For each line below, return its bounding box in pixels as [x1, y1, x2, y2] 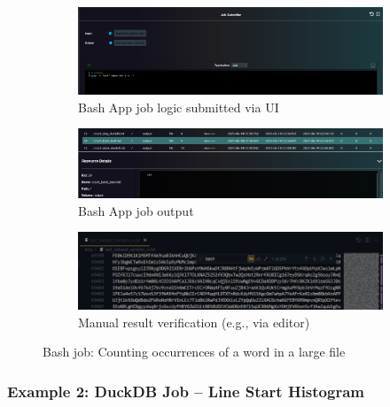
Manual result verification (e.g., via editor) [78, 312, 310, 331]
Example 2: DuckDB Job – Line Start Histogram [7, 380, 364, 402]
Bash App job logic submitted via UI [78, 97, 279, 116]
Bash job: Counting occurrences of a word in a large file [43, 342, 346, 361]
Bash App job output [78, 201, 194, 219]
